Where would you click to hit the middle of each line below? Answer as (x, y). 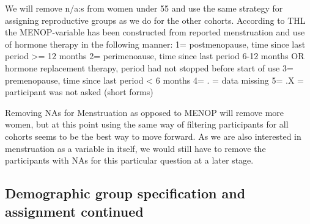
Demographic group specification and (125, 193)
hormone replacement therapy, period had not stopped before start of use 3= (149, 67)
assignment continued (74, 211)
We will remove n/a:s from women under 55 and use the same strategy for (144, 8)
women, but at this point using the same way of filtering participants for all (147, 124)
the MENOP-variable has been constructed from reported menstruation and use (155, 32)
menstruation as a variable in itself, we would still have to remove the (135, 148)
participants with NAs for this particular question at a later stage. (129, 160)
